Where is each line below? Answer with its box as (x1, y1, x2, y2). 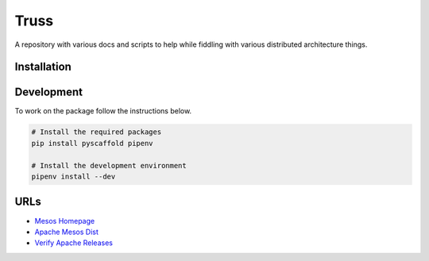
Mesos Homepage (34, 216, 95, 225)
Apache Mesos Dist (34, 227, 99, 236)
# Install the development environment (31, 161, 187, 170)
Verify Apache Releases (34, 238, 113, 248)
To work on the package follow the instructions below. (14, 106, 192, 116)
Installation (14, 60, 71, 74)
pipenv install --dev (31, 172, 116, 182)
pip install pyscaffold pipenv (31, 139, 154, 148)
